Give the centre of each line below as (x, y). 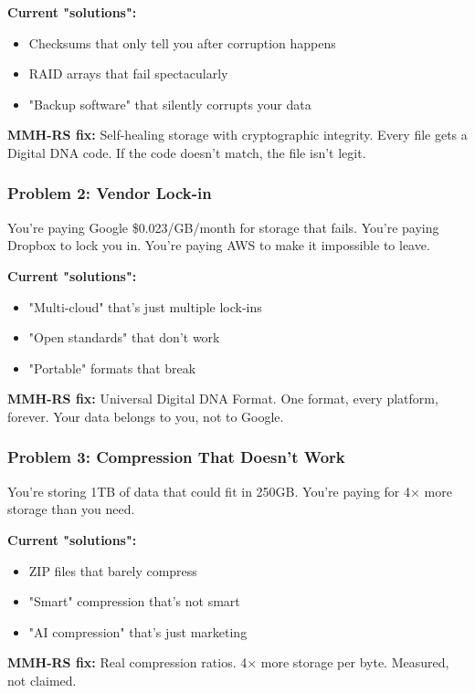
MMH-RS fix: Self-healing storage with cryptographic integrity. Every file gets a (237, 135)
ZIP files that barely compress (113, 570)
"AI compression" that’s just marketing (138, 631)
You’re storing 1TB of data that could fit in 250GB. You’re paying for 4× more (230, 491)
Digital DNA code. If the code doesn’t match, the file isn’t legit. (187, 152)
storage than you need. (71, 509)
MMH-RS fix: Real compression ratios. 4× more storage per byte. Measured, (228, 662)
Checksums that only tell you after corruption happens (182, 42)
